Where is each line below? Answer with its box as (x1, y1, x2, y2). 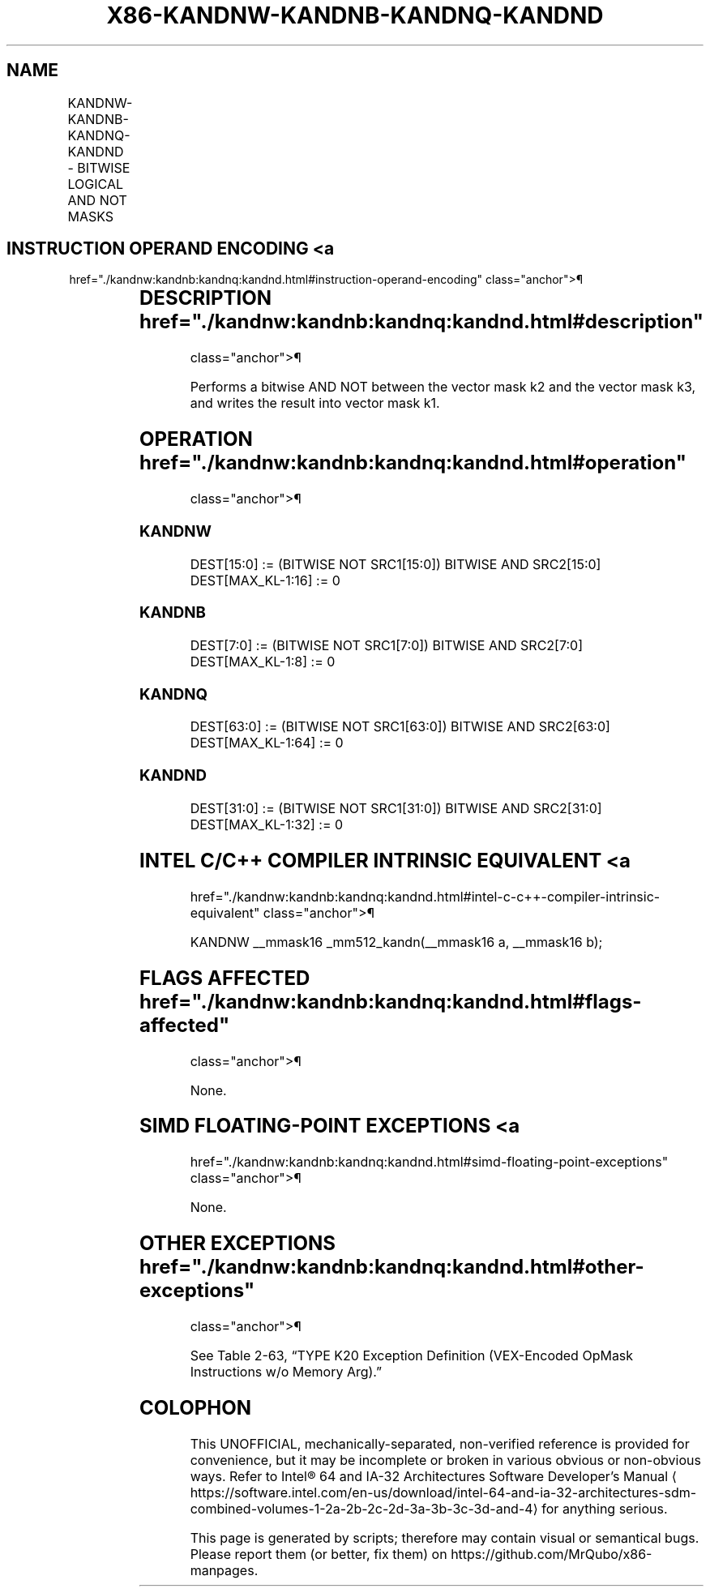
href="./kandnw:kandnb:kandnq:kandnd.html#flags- (139, 989, 642, 1013)
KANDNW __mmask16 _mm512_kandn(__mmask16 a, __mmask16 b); (190, 933, 603, 950)
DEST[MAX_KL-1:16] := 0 (190, 572, 340, 589)
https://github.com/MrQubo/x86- (451, 1545, 652, 1562)
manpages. (190, 1561, 259, 1578)
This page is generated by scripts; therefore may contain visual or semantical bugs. (190, 1529, 699, 1546)
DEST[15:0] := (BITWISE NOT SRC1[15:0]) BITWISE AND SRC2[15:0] (190, 555, 601, 572)
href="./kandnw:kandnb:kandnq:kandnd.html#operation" (139, 451, 686, 475)
